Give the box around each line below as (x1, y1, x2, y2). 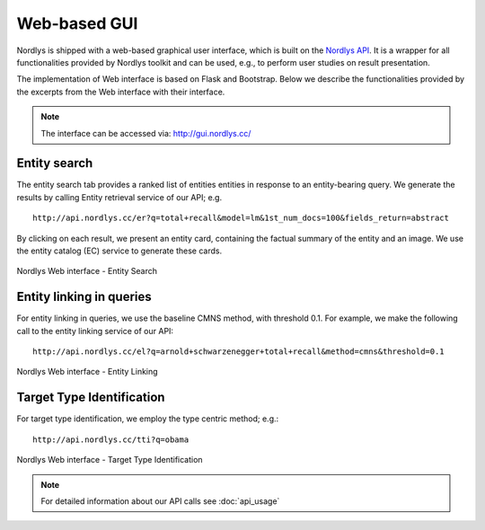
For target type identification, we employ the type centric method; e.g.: (16, 413, 279, 424)
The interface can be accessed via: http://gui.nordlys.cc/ (40, 128, 251, 138)
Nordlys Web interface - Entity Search (16, 266, 157, 277)
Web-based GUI (16, 13, 138, 33)
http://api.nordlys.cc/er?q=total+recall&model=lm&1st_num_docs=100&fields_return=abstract (32, 213, 449, 224)
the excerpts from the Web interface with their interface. (16, 86, 225, 97)
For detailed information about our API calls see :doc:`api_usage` (40, 495, 280, 507)
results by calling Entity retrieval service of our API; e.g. (16, 191, 223, 202)
